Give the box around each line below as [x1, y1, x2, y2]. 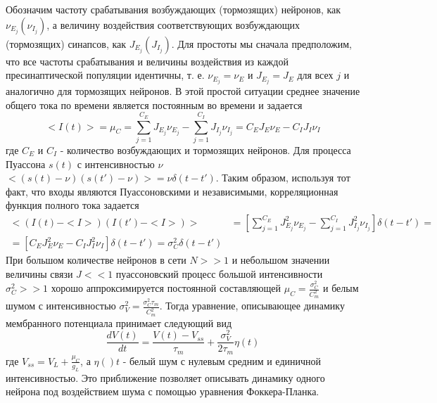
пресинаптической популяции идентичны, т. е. [6, 68, 205, 82]
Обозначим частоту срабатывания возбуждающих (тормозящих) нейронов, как [6, 2, 341, 16]
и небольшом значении [232, 252, 330, 267]
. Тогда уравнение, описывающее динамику [159, 298, 345, 313]
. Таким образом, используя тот [215, 170, 350, 185]
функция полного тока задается [6, 198, 139, 212]
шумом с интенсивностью [6, 298, 116, 313]
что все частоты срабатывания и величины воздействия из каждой [6, 53, 289, 68]
